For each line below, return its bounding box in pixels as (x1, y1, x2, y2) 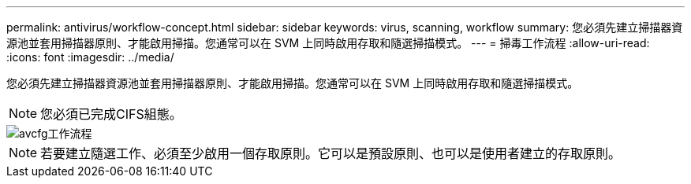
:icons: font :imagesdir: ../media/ (6, 50, 174, 64)
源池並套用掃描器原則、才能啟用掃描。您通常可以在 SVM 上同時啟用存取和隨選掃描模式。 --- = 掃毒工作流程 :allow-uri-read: (6, 36, 650, 50)
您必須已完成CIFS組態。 (40, 106, 182, 122)
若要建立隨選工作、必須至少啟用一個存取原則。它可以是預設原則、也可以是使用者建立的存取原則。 (40, 145, 622, 161)
